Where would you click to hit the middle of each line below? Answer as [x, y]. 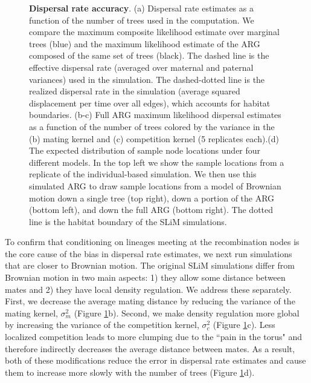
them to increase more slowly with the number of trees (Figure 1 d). [130, 372]
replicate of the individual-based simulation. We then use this [143, 174]
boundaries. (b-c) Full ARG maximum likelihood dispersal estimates [155, 115]
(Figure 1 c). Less [244, 325]
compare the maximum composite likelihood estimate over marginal [154, 32]
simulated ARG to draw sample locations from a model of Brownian [155, 185]
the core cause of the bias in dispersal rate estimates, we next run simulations [149, 253]
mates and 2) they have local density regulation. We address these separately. [148, 289]
